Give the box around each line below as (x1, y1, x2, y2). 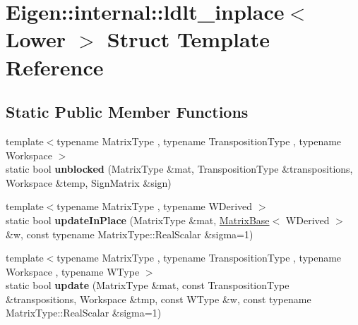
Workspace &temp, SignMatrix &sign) (6, 175, 172, 190)
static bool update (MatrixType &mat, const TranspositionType (6, 278, 290, 293)
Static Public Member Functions (6, 101, 249, 123)
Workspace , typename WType (6, 264, 140, 278)
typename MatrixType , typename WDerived (56, 199, 253, 214)
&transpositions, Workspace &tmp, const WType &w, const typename (6, 291, 311, 306)
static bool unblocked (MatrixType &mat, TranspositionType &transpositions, (6, 161, 353, 176)
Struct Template (107, 25, 270, 54)
